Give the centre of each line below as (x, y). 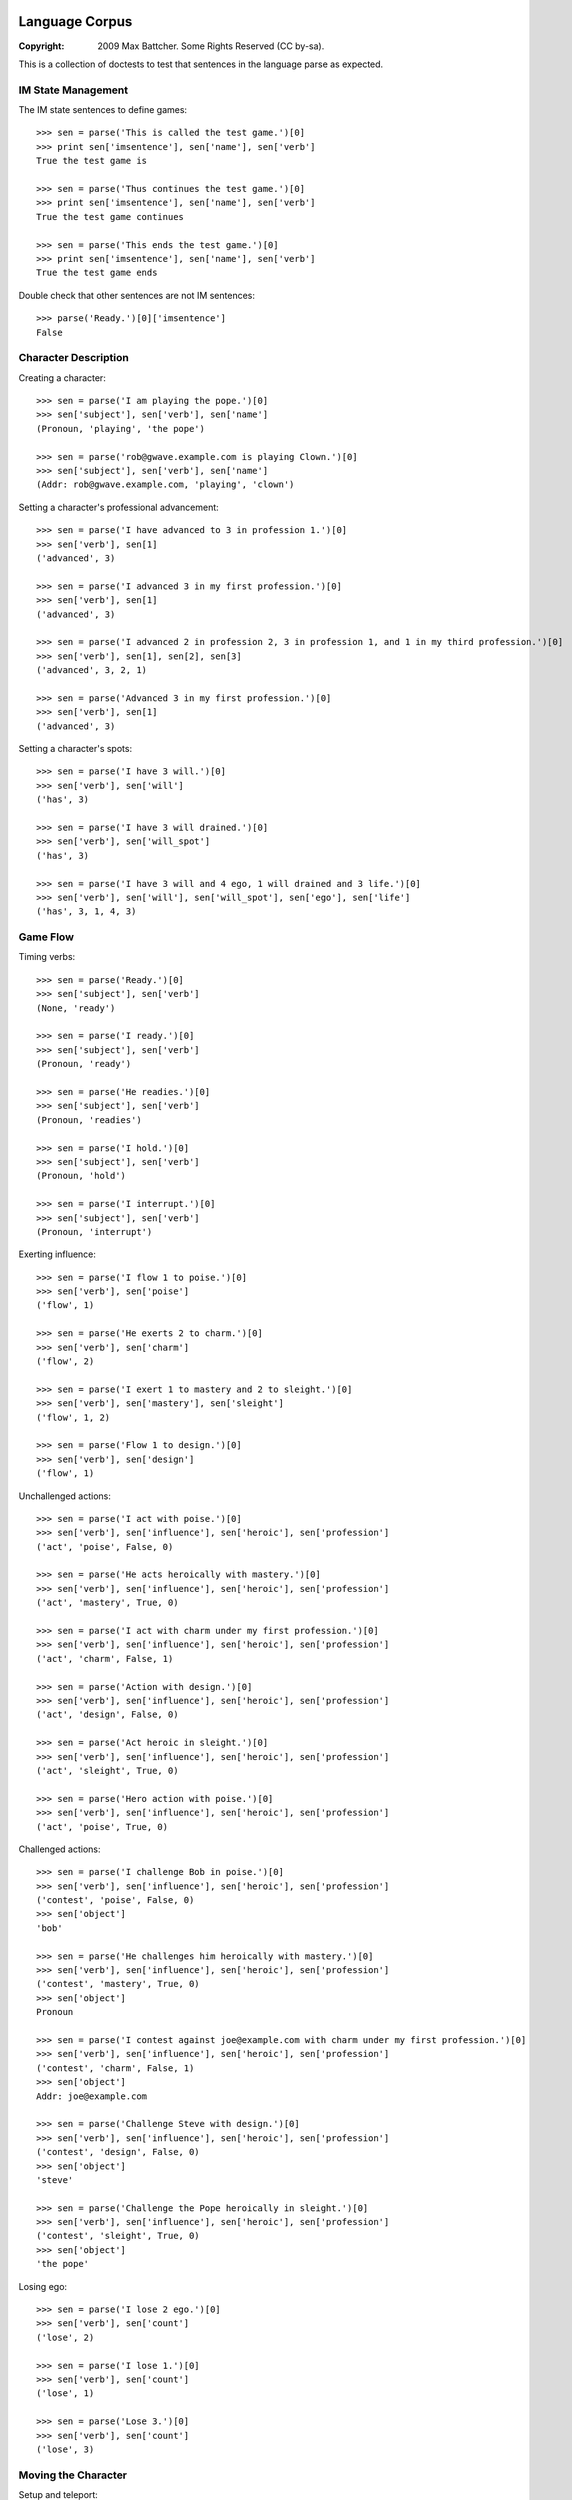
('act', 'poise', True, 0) (102, 1826)
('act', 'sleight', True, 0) (107, 1770)
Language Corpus (75, 21)
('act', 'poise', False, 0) (105, 1546)
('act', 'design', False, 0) (107, 1714)
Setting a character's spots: (75, 749)
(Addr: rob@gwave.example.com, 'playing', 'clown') (165, 484)
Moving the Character (73, 2475)
